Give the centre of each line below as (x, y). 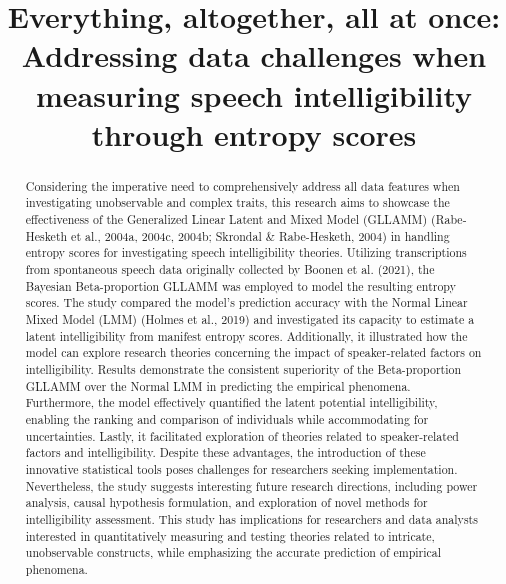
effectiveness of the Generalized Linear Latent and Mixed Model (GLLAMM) (226, 219)
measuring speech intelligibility (254, 94)
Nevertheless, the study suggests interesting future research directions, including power (251, 485)
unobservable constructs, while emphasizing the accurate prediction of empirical (233, 552)
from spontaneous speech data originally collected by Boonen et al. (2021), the (230, 269)
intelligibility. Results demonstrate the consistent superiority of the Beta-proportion (243, 368)
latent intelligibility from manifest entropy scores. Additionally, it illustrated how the (246, 335)
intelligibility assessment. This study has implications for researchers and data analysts (251, 518)
